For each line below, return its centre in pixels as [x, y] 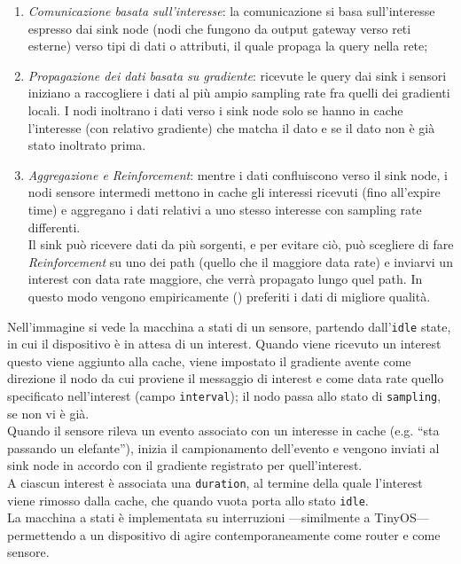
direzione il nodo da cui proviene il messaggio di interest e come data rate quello [226, 378]
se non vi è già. [48, 413]
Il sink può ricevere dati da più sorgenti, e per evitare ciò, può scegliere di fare [241, 244]
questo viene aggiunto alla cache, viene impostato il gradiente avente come [209, 360]
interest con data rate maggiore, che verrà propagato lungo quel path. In [225, 279]
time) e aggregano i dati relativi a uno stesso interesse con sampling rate [225, 209]
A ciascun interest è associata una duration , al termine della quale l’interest [215, 482]
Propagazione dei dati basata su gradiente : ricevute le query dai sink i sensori [237, 75]
